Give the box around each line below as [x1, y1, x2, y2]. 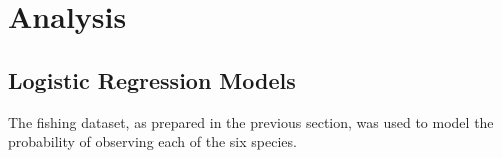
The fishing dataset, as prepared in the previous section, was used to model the [8, 111, 494, 132]
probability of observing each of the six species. [8, 131, 297, 152]
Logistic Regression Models [8, 64, 296, 95]
